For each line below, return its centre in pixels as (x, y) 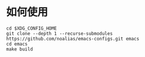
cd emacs (17, 44)
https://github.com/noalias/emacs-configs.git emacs (73, 39)
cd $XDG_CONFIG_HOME (32, 28)
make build (20, 49)
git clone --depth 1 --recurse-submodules (59, 33)
